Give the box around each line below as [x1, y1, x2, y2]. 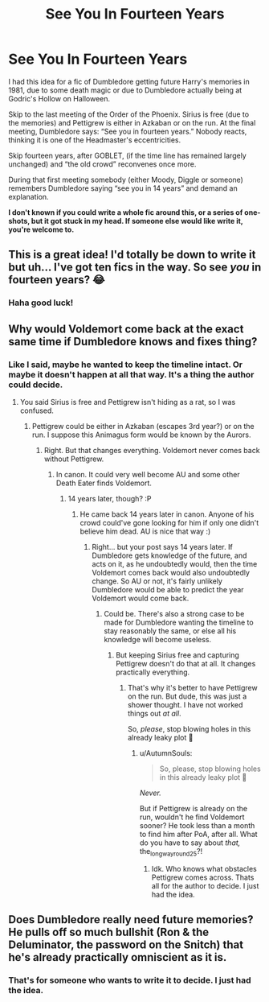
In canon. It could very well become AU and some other [55, 469, 240, 479]
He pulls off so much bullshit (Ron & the [8, 926, 210, 939]
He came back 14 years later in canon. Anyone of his [79, 509, 255, 519]
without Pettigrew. [43, 454, 104, 464]
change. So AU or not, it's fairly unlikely [92, 576, 223, 586]
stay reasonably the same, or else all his [104, 625, 237, 636]
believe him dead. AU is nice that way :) [79, 526, 211, 536]
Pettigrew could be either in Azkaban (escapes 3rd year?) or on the [31, 421, 255, 431]
